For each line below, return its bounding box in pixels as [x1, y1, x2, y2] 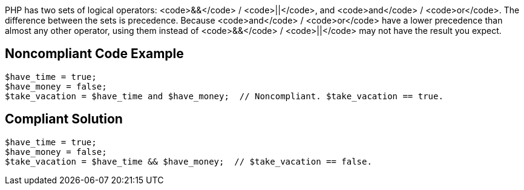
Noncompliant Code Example [5, 46, 184, 62]
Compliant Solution [5, 111, 123, 127]
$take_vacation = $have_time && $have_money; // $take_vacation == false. [5, 156, 372, 166]
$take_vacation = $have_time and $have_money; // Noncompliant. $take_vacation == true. [5, 91, 444, 101]
